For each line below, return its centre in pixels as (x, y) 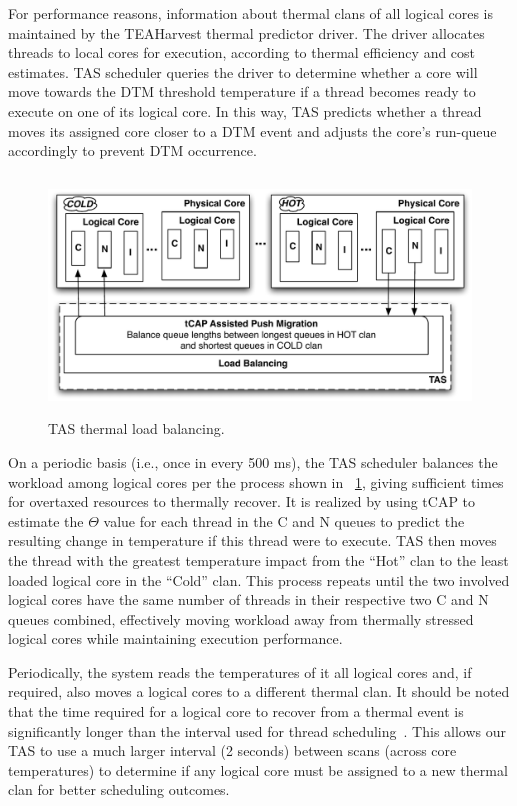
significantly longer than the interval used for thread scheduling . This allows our (257, 730)
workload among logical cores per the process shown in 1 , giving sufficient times (256, 481)
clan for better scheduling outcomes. (119, 789)
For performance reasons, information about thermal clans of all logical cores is (251, 13)
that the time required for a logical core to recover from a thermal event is (236, 711)
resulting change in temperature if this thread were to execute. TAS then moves (252, 540)
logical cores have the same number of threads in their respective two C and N (248, 599)
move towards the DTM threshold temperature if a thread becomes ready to (242, 91)
